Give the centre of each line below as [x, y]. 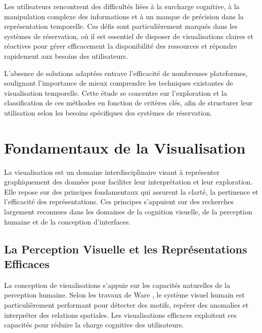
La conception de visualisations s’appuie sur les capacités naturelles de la [117, 285]
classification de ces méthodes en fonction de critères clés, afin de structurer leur [128, 103]
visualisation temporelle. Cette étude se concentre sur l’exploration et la [116, 92]
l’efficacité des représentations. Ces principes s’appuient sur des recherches [119, 201]
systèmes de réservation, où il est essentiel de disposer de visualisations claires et [129, 36]
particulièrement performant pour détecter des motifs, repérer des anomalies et [126, 305]
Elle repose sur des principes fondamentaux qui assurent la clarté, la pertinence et [131, 191]
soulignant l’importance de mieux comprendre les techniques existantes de [119, 83]
